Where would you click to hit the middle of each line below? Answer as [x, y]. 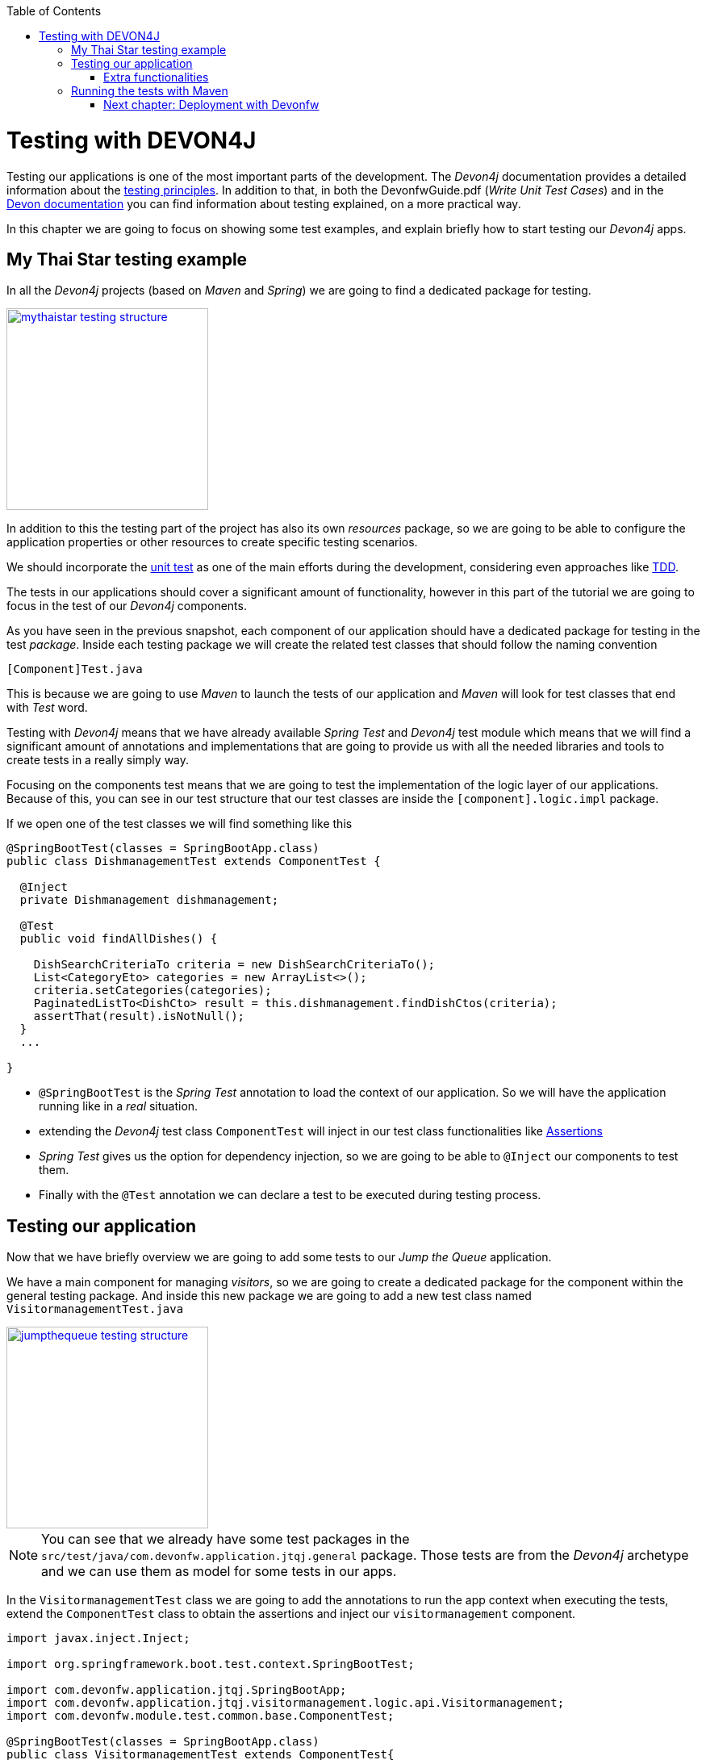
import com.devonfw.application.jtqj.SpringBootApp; [177, 1690]
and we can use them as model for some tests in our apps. [219, 1572]
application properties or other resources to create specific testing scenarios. [212, 542]
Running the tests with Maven [150, 91]
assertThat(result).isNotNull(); [139, 1016]
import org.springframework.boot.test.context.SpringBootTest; [211, 1664]
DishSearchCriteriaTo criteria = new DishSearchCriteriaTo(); [234, 965]
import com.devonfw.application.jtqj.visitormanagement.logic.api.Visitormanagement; [286, 1703]
